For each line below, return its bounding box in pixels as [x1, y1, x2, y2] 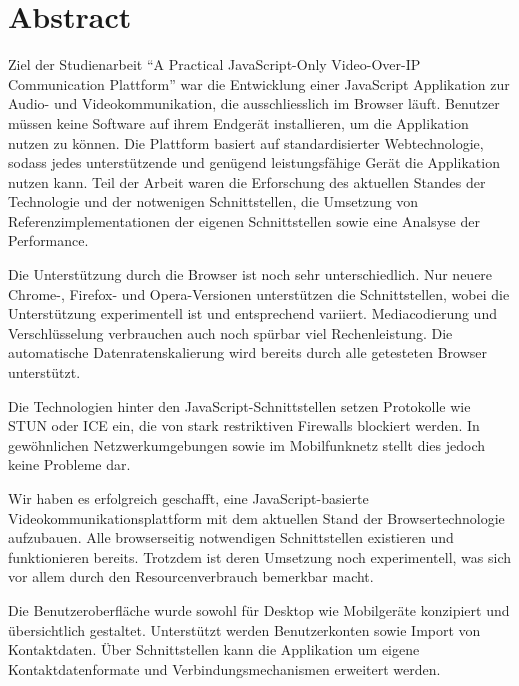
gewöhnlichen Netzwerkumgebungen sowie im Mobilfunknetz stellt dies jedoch [8, 434, 486, 455]
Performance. [8, 230, 89, 251]
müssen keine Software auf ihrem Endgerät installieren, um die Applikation [8, 112, 469, 133]
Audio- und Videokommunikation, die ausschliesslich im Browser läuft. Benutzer [8, 93, 500, 114]
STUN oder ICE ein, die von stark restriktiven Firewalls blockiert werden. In [8, 415, 480, 436]
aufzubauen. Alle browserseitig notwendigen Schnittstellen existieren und [8, 527, 454, 548]
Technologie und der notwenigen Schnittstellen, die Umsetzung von [8, 191, 419, 212]
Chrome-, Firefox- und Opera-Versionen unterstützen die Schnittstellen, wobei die [8, 283, 510, 304]
